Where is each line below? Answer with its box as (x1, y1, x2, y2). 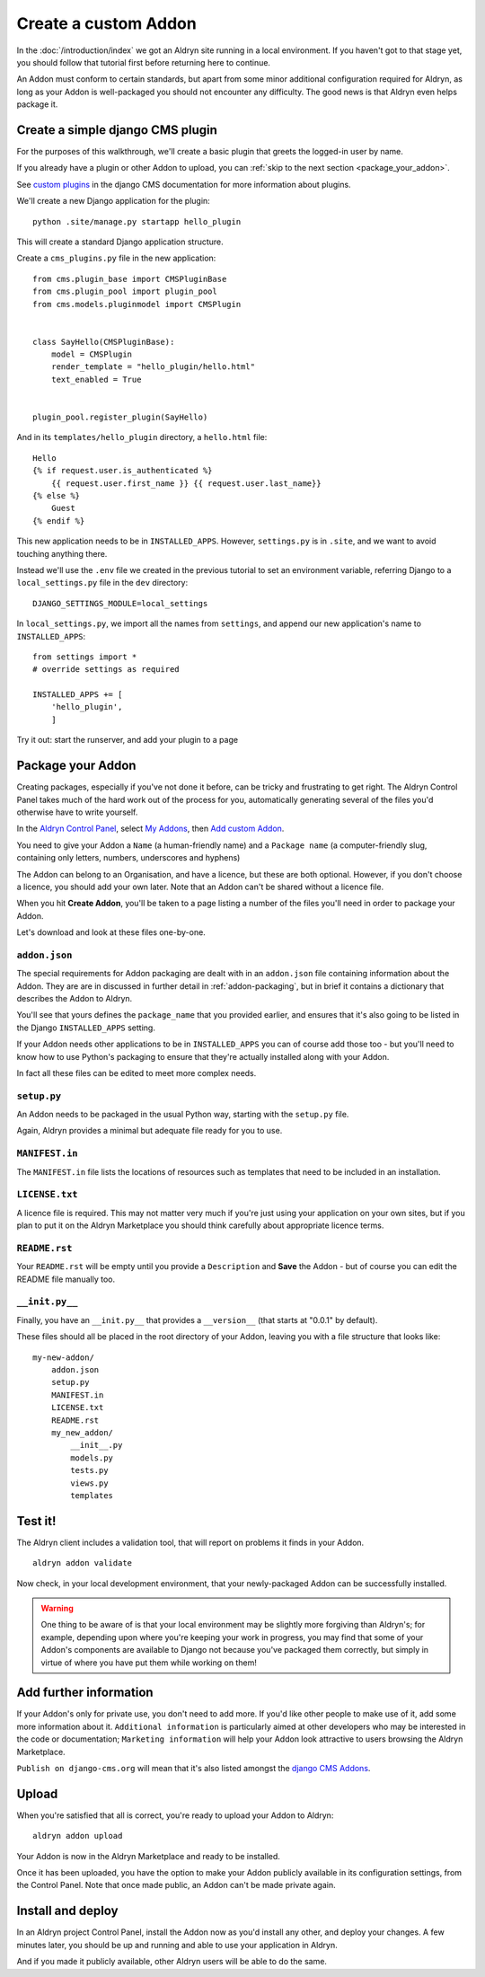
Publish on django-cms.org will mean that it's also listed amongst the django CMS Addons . (16, 1763, 371, 1773)
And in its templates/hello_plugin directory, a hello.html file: (16, 432, 268, 443)
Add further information (16, 1685, 154, 1700)
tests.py (70, 1465, 109, 1476)
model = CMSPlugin (50, 349, 133, 359)
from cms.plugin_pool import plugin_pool (32, 287, 217, 296)
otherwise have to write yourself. (16, 807, 138, 817)
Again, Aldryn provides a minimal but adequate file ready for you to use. (16, 1125, 283, 1136)
